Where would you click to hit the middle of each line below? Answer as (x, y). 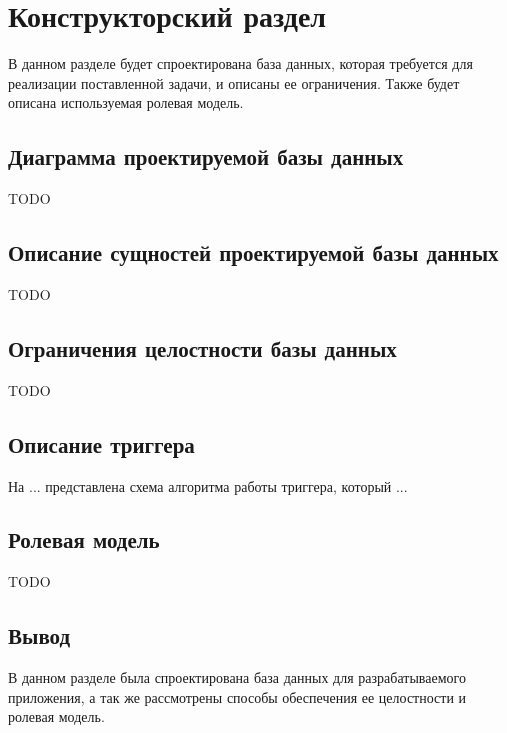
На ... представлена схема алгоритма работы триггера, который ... (208, 485)
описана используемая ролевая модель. (126, 102)
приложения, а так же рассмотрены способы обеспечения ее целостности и (237, 696)
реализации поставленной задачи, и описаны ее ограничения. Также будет (234, 82)
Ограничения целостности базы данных (202, 347)
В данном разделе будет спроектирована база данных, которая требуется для (240, 63)
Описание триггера (101, 443)
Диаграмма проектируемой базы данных (206, 156)
